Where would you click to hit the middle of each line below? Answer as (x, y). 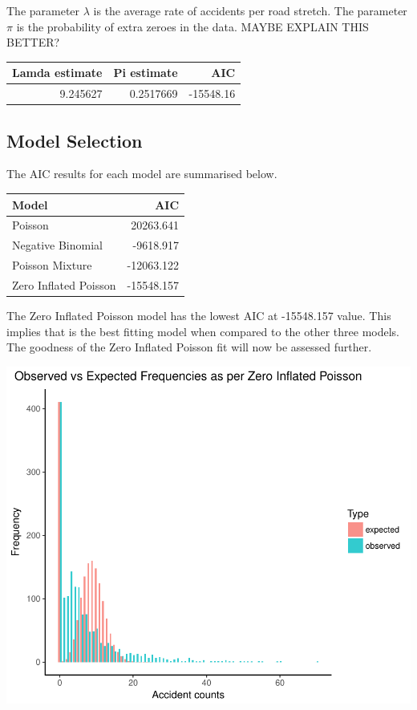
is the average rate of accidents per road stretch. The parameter (250, 10)
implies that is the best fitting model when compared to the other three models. (203, 331)
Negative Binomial (57, 245)
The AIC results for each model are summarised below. (142, 174)
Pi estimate (146, 73)
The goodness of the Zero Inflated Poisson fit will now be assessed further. (189, 347)
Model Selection (75, 140)
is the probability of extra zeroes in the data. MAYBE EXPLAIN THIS (192, 26)
